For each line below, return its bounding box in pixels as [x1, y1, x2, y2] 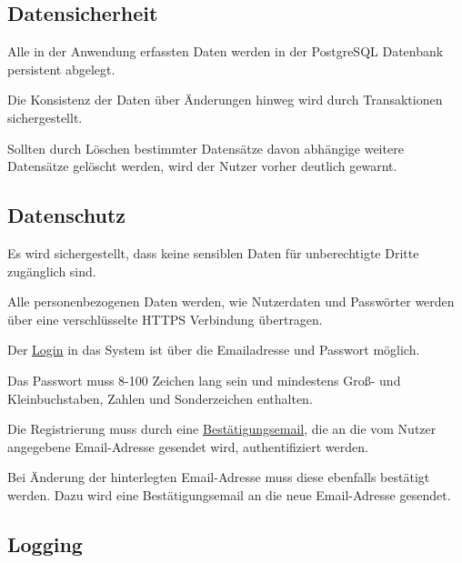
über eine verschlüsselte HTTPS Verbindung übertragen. [7, 309, 323, 328]
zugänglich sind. [7, 261, 96, 280]
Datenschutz [7, 201, 126, 229]
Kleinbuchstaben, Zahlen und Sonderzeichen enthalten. [7, 388, 313, 407]
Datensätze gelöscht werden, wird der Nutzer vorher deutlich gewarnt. [7, 156, 397, 176]
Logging [7, 529, 83, 558]
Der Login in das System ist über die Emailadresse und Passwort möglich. [7, 340, 420, 359]
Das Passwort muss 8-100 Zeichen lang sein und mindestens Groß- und [7, 370, 401, 389]
